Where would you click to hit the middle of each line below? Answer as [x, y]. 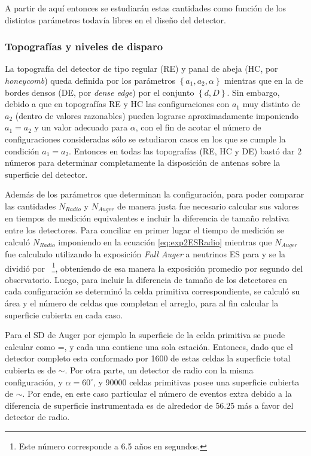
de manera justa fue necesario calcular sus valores [208, 206]
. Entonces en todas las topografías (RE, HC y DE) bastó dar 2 [185, 151]
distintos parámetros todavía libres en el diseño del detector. [115, 19]
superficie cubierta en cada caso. [64, 314]
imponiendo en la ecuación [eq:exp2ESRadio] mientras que [165, 241]
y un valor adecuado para [81, 127]
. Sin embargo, [253, 92]
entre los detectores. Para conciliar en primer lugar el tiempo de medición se [144, 229]
